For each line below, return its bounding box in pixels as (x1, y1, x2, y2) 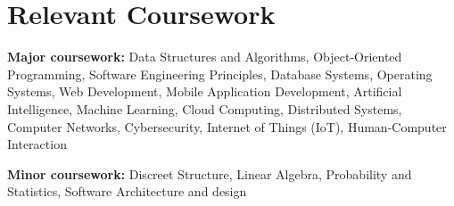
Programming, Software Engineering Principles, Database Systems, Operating (7, 64, 433, 83)
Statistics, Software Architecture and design (7, 182, 247, 201)
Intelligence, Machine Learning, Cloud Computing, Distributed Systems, (7, 99, 402, 118)
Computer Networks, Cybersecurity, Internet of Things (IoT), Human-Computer (7, 117, 447, 136)
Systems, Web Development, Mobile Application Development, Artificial (7, 82, 402, 101)
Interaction (7, 135, 67, 153)
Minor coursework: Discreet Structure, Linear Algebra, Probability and (7, 164, 412, 183)
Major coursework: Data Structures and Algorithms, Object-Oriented (7, 47, 402, 66)
